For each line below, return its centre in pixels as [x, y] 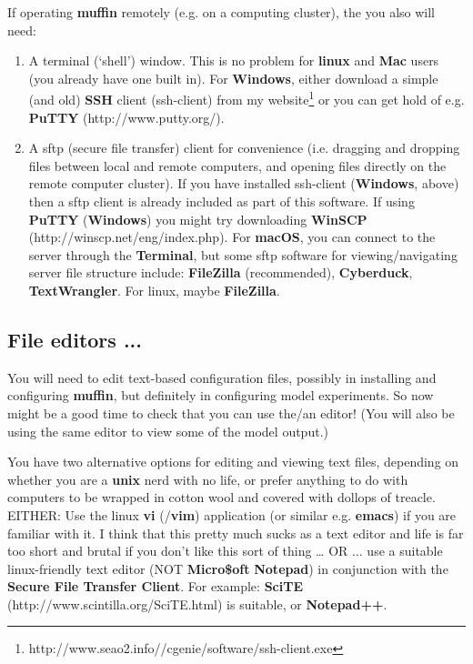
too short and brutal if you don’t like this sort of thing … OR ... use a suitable [225, 551]
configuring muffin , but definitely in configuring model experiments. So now [221, 395]
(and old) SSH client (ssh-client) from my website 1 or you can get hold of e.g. [247, 98]
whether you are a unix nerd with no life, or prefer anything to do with [208, 479]
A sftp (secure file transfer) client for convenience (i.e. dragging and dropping [244, 148]
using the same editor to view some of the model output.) [168, 431]
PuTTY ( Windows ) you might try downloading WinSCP [198, 219]
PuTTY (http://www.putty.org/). [126, 117]
